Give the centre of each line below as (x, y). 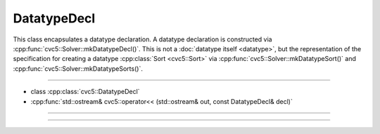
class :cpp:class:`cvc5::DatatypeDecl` (85, 92)
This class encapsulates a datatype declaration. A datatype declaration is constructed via (142, 39)
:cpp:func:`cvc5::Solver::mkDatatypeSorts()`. (78, 68)
